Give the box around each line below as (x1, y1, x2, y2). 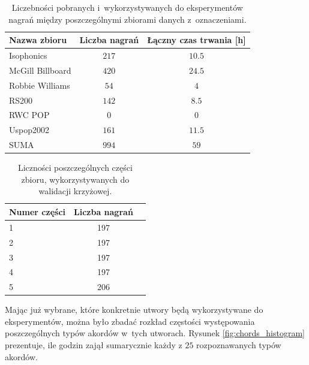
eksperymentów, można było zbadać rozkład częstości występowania (5, 315, 255, 327)
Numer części (9, 205, 65, 218)
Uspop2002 (9, 123, 49, 136)
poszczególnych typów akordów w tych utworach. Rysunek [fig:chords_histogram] (5, 327, 305, 339)
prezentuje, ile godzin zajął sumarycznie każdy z (5, 339, 182, 351)
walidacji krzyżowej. (38, 185, 112, 197)
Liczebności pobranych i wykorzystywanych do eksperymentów (11, 1, 243, 13)
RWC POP (9, 108, 50, 121)
